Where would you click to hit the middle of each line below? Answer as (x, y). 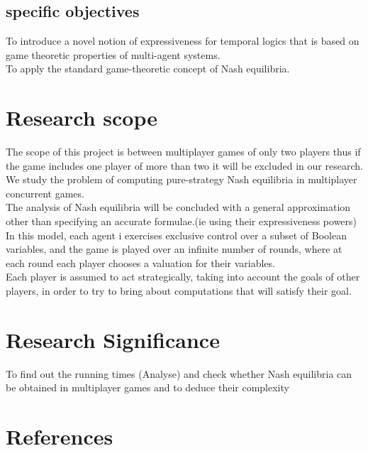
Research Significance (113, 339)
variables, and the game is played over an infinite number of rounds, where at (174, 249)
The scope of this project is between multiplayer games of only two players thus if (183, 152)
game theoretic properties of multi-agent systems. (113, 54)
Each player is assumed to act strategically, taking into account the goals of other (183, 277)
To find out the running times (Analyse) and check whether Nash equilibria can (179, 373)
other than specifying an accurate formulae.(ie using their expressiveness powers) (182, 221)
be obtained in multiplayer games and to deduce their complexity (147, 387)
